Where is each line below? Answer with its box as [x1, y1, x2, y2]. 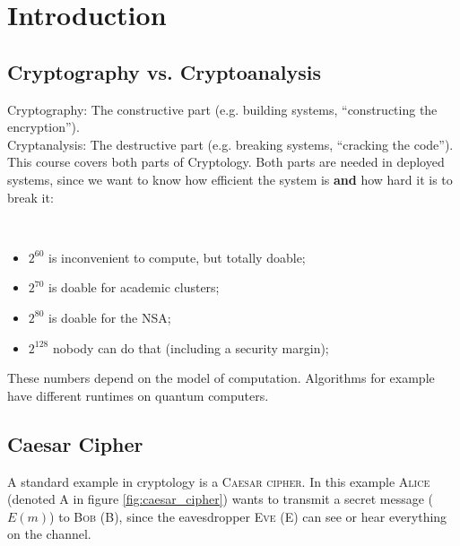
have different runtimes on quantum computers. [7, 386, 269, 404]
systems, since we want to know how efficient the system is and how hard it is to [7, 169, 453, 188]
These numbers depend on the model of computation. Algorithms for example [7, 368, 435, 387]
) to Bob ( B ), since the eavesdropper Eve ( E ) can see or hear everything [49, 507, 447, 525]
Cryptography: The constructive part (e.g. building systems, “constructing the [7, 100, 438, 118]
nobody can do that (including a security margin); [52, 338, 329, 357]
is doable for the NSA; [48, 308, 171, 326]
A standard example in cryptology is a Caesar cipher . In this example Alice [7, 472, 430, 490]
